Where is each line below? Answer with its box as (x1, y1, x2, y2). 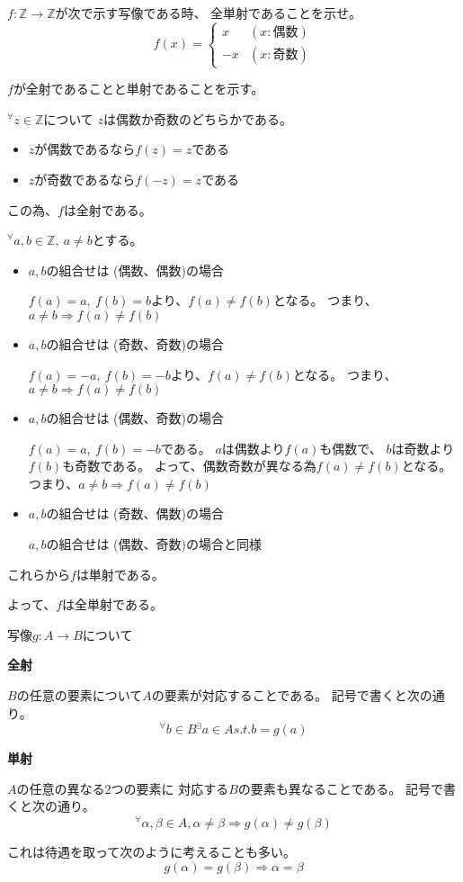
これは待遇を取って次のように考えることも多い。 (7, 842, 296, 861)
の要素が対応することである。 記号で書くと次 (151, 686, 420, 705)
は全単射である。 (62, 595, 163, 614)
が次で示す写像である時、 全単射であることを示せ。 (55, 4, 361, 22)
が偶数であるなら (34, 139, 136, 158)
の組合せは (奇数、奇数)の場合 (46, 334, 225, 353)
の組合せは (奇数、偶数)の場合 (46, 504, 225, 523)
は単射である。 (76, 564, 165, 583)
